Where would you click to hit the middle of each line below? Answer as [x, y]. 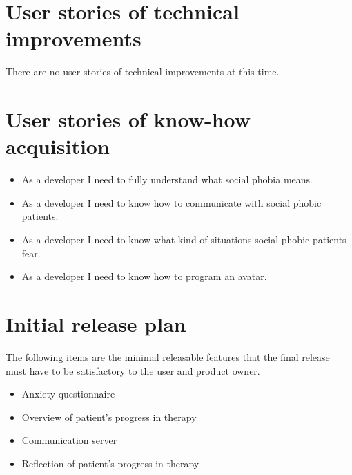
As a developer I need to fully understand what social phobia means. [167, 179]
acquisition [58, 146]
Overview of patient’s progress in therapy [109, 417]
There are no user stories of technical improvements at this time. [143, 72]
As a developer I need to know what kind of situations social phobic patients [184, 239]
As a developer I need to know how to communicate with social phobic [172, 202]
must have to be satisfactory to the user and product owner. [133, 370]
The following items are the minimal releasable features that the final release [168, 356]
